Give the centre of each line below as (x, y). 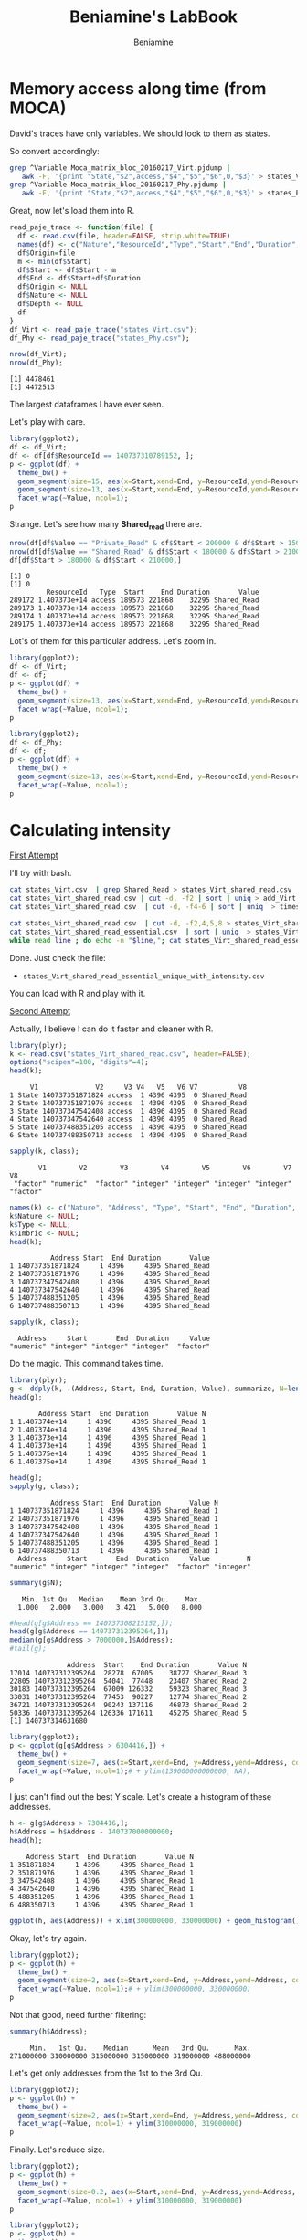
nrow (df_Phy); (37, 363)
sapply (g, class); (44, 1486)
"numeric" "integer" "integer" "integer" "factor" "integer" (130, 1567)
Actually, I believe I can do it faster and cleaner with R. (111, 1029)
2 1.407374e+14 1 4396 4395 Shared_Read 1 (108, 1430)
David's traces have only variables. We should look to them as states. (140, 133)
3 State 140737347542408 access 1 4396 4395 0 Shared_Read (128, 1112)
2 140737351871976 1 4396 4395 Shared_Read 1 (114, 1518)
